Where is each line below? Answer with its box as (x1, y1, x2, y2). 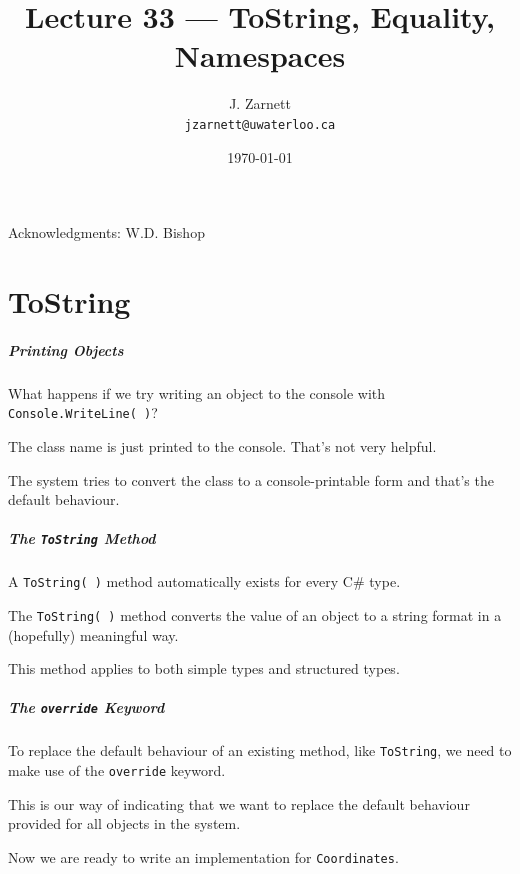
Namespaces (174, 35, 346, 76)
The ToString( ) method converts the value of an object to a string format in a (8, 605, 502, 625)
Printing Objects (8, 339, 124, 360)
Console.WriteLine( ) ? (8, 402, 158, 423)
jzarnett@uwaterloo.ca (184, 117, 336, 132)
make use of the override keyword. (8, 760, 226, 781)
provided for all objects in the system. (8, 813, 241, 834)
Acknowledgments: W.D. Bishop (8, 222, 205, 243)
